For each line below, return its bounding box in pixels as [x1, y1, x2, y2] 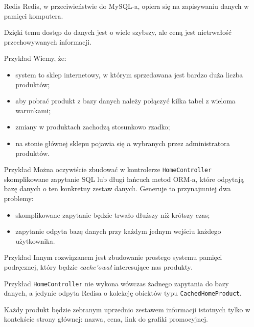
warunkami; [15, 105, 51, 115]
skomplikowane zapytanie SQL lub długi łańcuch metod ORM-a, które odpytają [4, 174, 244, 184]
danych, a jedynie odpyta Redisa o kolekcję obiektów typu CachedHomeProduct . [4, 288, 242, 298]
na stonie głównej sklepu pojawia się [15, 138, 125, 148]
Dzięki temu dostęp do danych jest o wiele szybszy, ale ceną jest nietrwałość [4, 27, 231, 37]
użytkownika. [15, 235, 55, 246]
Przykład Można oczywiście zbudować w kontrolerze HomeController [4, 164, 212, 175]
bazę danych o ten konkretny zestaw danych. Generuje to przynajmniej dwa [4, 183, 231, 194]
